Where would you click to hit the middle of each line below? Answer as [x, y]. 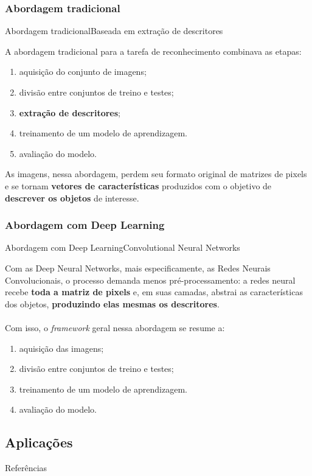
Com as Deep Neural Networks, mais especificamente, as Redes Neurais [138, 268]
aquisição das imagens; [61, 348]
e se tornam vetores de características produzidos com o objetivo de [138, 185]
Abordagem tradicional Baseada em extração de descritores [114, 31]
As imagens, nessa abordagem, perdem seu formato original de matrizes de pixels [156, 174]
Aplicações [39, 442]
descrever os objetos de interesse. [72, 198]
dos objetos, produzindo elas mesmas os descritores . [112, 303]
